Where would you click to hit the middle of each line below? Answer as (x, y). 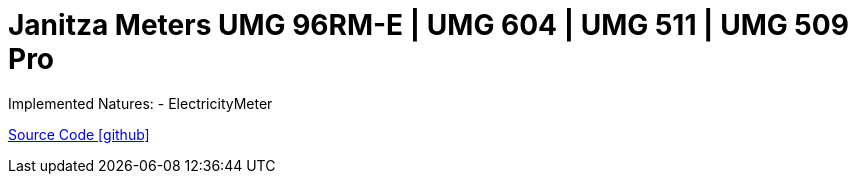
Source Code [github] (79, 134)
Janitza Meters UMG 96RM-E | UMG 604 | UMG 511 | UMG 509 (428, 25)
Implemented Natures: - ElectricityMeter (140, 103)
